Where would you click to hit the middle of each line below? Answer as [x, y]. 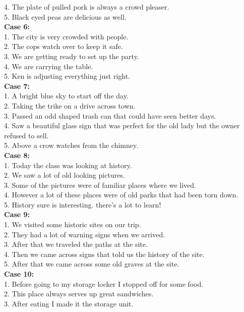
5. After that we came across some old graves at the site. [92, 264]
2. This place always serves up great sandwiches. [79, 294]
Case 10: [19, 274]
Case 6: [17, 27]
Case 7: [17, 86]
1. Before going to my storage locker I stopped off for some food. [104, 283]
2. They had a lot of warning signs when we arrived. [85, 234]
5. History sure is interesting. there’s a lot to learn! [83, 204]
